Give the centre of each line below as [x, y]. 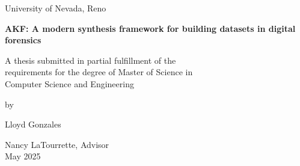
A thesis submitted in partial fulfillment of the [90, 60]
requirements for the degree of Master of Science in [99, 72]
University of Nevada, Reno [56, 8]
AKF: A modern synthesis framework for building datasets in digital [150, 28]
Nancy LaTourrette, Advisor [57, 144]
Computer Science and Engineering [69, 83]
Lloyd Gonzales [33, 124]
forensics [23, 40]
